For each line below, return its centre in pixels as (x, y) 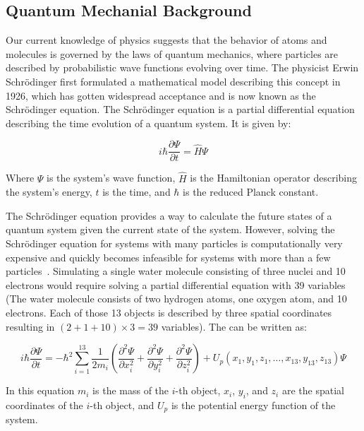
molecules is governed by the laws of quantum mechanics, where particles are (172, 53)
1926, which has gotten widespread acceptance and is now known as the (161, 95)
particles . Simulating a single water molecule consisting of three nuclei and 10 (176, 271)
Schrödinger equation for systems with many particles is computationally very (174, 243)
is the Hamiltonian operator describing (273, 178)
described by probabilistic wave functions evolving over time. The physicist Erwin (182, 67)
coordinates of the (44, 405)
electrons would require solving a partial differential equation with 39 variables (176, 284)
